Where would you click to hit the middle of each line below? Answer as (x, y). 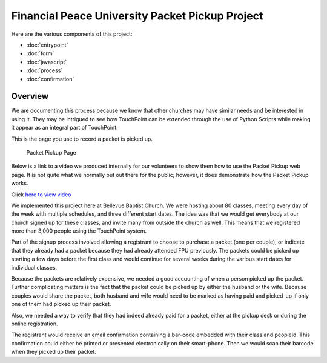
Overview (30, 96)
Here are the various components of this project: (72, 34)
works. (20, 183)
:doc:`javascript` (47, 62)
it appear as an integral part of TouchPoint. (64, 128)
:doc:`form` (40, 53)
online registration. (35, 324)
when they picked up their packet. (54, 352)
